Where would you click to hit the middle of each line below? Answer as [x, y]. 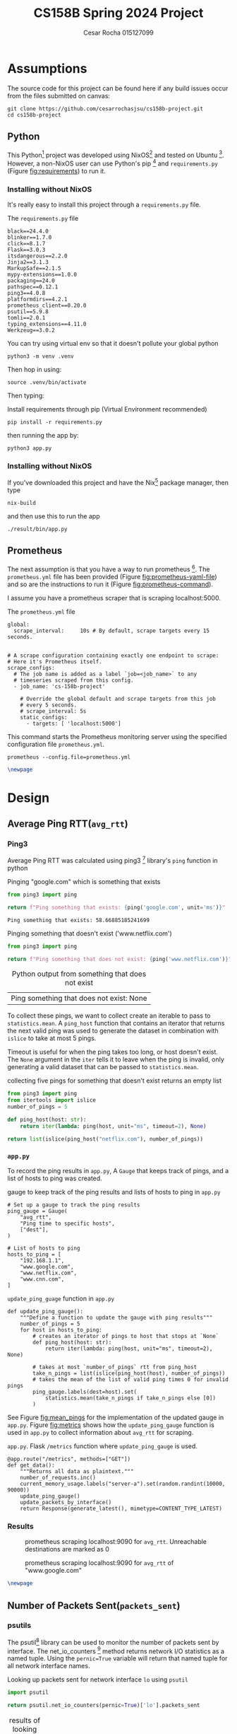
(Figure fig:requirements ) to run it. [56, 170]
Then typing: [26, 396]
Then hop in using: [35, 370]
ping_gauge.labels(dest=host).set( [85, 1392]
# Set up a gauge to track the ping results [74, 1205]
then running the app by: [43, 436]
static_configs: [44, 717]
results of [25, 1720]
